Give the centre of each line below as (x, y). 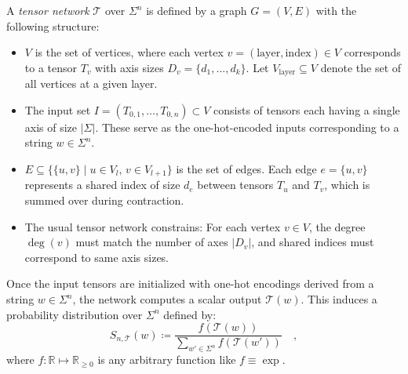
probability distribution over (75, 314)
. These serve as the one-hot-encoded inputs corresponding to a (247, 127)
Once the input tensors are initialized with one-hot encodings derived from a (190, 283)
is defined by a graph (197, 10)
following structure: (53, 25)
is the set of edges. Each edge (246, 169)
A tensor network (48, 10)
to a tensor (51, 67)
